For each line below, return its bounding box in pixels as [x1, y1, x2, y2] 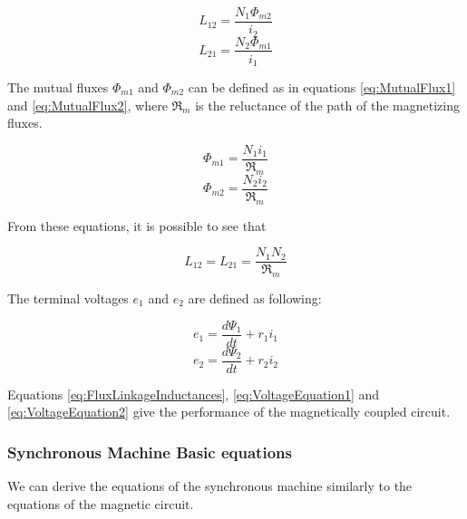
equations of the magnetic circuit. [7, 494, 194, 513]
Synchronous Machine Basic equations [7, 440, 292, 463]
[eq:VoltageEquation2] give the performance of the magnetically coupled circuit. [7, 402, 451, 421]
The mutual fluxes [7, 78, 109, 97]
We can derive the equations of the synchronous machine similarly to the [7, 476, 413, 495]
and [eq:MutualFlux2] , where [7, 95, 168, 114]
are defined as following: [188, 288, 322, 307]
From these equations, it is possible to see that [7, 216, 267, 235]
